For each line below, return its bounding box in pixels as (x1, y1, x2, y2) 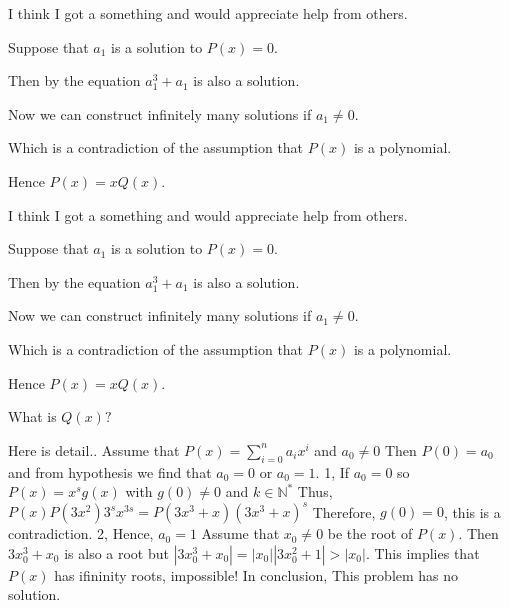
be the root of (327, 523, 413, 544)
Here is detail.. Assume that (8, 439, 180, 460)
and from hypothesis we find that (8, 461, 212, 482)
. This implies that (365, 542, 480, 563)
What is (8, 406, 57, 427)
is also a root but (64, 542, 169, 563)
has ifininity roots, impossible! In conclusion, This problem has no (54, 564, 459, 585)
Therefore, (312, 501, 376, 522)
